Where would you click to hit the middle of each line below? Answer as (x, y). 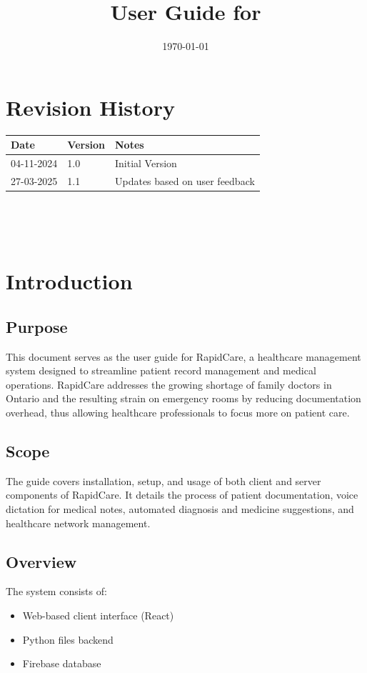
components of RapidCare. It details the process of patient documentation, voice (182, 495)
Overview (41, 561)
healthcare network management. (78, 523)
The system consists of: (56, 591)
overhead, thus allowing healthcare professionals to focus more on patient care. (178, 413)
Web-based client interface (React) (98, 615)
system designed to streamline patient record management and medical (161, 370)
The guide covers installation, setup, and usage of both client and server (164, 480)
